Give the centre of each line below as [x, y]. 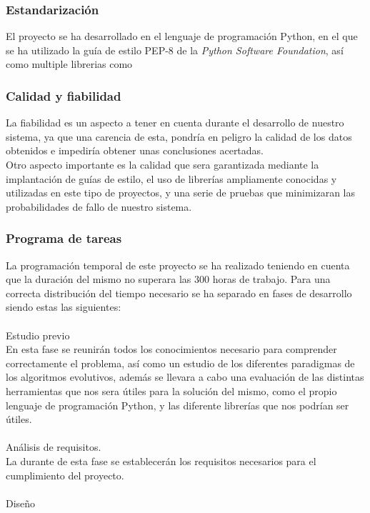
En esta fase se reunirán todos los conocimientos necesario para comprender [171, 349]
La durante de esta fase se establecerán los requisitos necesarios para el [161, 460]
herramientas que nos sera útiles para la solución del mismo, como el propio [171, 390]
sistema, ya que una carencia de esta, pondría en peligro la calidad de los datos [179, 136]
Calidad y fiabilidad [64, 95]
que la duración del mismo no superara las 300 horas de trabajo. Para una [168, 279]
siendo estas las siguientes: [64, 307]
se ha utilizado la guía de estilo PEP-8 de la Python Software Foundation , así [175, 50]
